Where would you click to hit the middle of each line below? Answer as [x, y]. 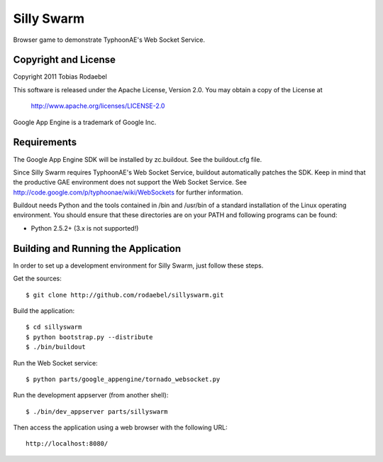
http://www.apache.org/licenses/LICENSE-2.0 [98, 106]
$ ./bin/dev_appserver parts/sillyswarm [97, 411]
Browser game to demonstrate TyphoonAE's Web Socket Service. [109, 40]
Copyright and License [65, 60]
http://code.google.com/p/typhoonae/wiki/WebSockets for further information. [128, 192]
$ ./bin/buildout [56, 347]
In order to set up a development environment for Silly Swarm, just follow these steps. [138, 265]
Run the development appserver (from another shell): [91, 395]
